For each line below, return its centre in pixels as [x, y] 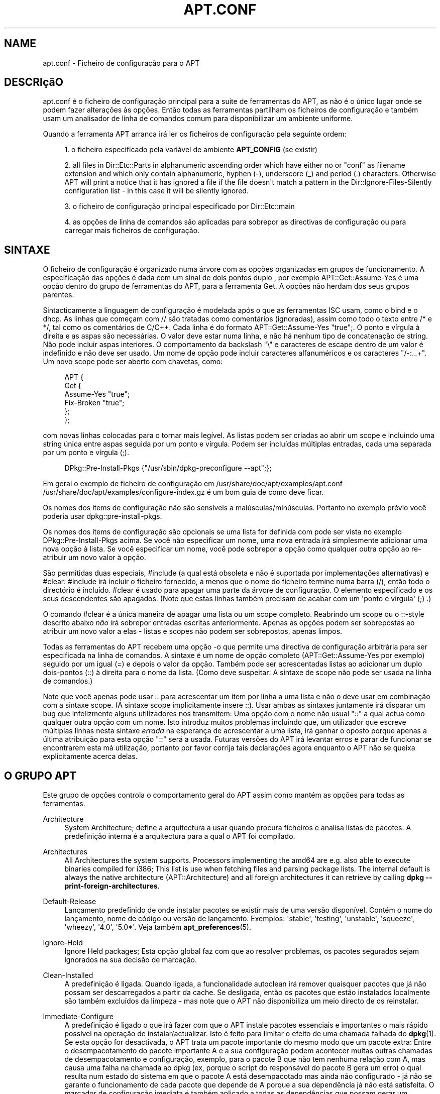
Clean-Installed [68, 975]
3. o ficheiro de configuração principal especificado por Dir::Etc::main [180, 206]
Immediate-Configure [78, 1017]
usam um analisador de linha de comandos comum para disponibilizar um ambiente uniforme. [198, 119]
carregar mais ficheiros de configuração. [132, 231]
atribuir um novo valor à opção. [94, 558]
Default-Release [70, 902]
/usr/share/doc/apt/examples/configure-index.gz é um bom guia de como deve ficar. [183, 492]
